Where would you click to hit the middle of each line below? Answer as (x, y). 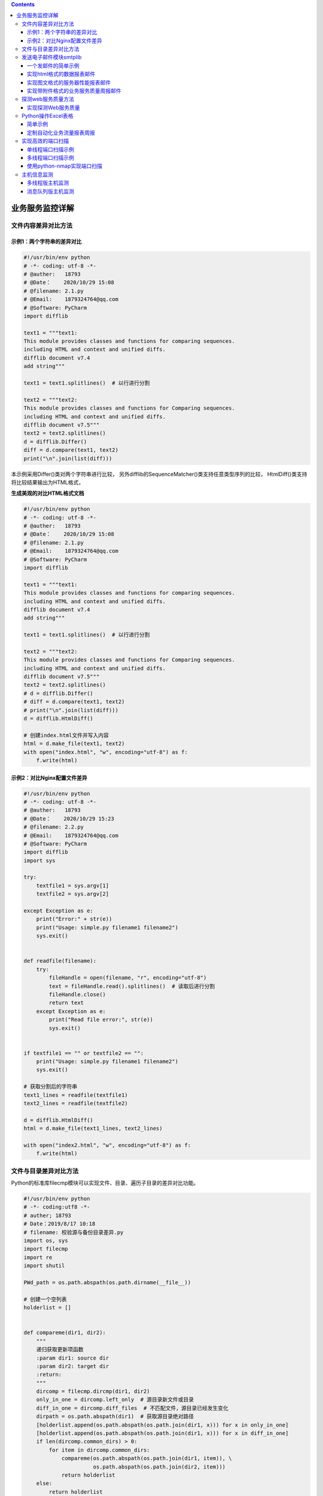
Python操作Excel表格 (48, 116)
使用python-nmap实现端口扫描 (65, 166)
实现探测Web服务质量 (54, 107)
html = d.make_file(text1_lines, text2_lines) (93, 1129)
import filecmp (46, 1249)
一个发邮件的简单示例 (53, 65)
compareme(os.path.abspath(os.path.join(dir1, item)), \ (147, 1458)
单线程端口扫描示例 (51, 149)
